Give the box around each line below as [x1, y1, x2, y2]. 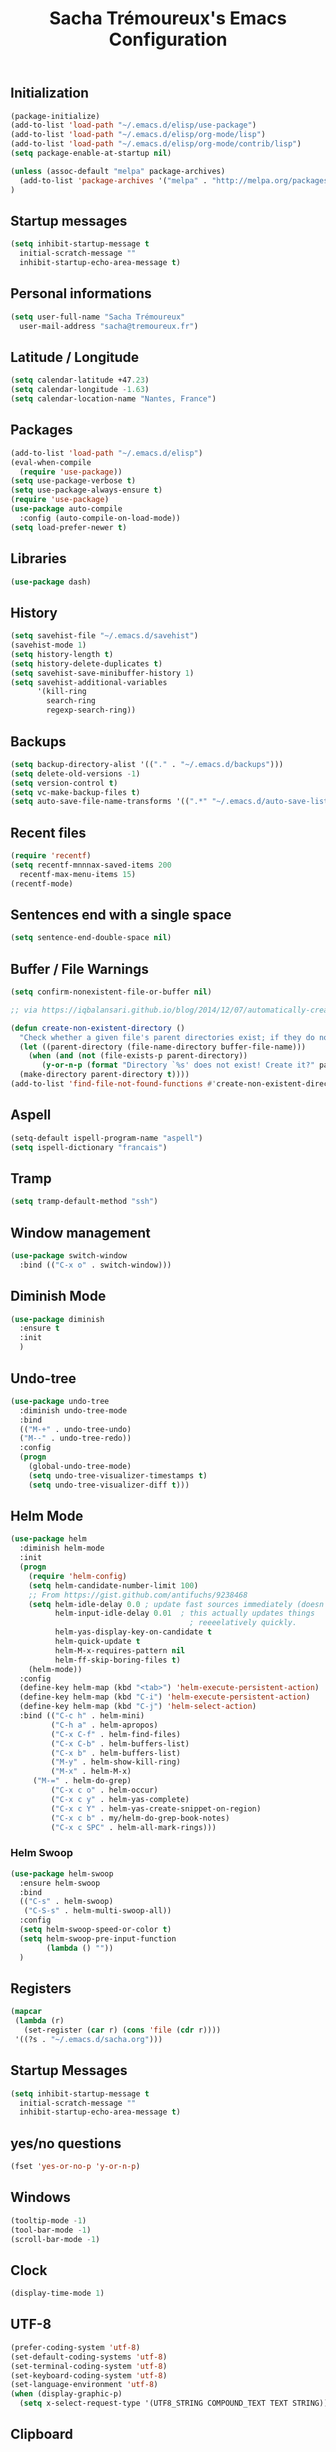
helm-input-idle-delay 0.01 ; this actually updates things [54, 1608, 315, 1619]
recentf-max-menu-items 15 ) [19, 869, 137, 879]
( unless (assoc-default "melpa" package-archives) [10, 166, 226, 176]
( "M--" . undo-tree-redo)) [19, 1433, 132, 1444]
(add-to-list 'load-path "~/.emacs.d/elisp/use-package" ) [10, 120, 257, 131]
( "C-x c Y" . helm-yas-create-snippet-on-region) [50, 1803, 262, 1814]
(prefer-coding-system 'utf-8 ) [10, 2342, 141, 2352]
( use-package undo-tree [10, 1396, 110, 1406]
